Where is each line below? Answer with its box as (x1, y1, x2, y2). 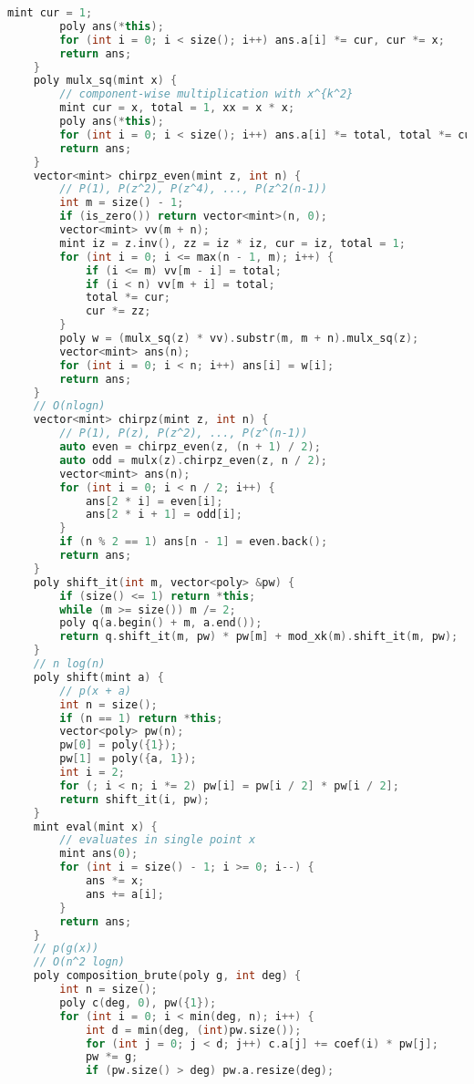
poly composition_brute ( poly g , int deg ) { (33, 969, 302, 983)
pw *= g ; (85, 1050, 139, 1064)
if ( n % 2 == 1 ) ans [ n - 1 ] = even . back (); (59, 535, 328, 549)
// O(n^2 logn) (33, 955, 125, 969)
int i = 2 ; (59, 766, 125, 779)
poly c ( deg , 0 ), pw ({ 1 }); (59, 996, 217, 1009)
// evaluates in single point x (59, 833, 256, 847)
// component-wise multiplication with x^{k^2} (59, 88, 354, 101)
